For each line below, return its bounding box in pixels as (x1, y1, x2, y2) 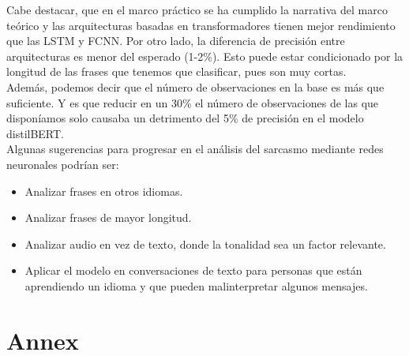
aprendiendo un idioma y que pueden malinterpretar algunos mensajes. (24, 277, 368, 294)
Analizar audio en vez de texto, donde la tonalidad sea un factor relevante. (24, 235, 386, 252)
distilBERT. (6, 125, 65, 141)
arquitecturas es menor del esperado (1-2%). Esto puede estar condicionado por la (6, 47, 403, 64)
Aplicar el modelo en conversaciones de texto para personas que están (24, 262, 362, 279)
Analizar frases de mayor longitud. (24, 209, 192, 226)
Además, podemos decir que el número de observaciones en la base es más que (6, 78, 385, 95)
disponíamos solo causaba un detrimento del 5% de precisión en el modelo (6, 110, 364, 126)
